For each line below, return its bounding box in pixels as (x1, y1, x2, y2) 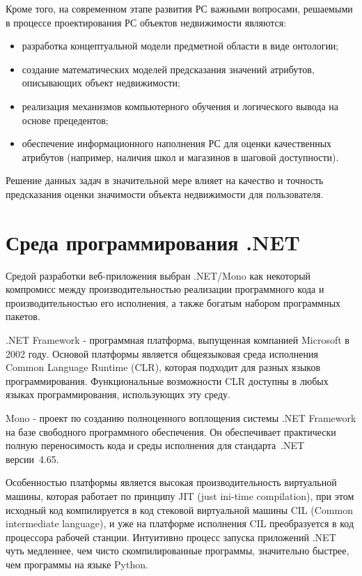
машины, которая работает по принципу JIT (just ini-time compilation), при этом (6, 488, 354, 503)
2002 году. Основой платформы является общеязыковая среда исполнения (6, 346, 318, 361)
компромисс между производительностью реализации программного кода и (6, 282, 324, 296)
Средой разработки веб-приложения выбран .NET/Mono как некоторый (6, 268, 311, 282)
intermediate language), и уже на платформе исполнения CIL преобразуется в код (6, 516, 354, 531)
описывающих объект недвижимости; (22, 75, 180, 90)
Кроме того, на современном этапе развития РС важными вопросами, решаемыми (6, 1, 353, 15)
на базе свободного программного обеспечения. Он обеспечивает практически (6, 424, 336, 439)
